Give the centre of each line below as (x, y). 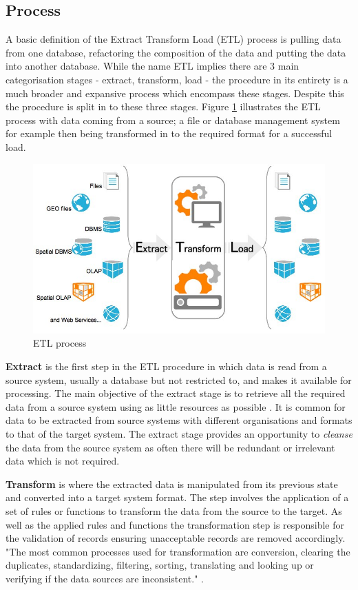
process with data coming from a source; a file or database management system (173, 120)
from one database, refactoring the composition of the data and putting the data (176, 52)
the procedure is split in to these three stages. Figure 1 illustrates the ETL (163, 106)
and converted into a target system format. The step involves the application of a (177, 497)
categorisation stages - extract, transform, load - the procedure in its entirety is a (177, 79)
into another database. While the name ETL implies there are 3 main (152, 66)
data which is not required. (63, 461)
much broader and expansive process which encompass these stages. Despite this (175, 93)
